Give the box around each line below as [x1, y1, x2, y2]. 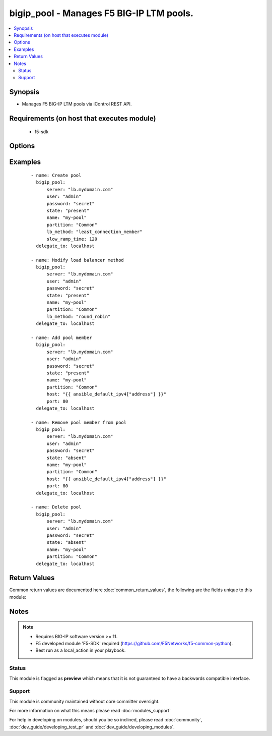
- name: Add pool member [31, 335, 92, 341]
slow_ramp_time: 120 [46, 236, 98, 242]
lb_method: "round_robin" [46, 313, 111, 319]
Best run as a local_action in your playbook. [35, 647, 126, 653]
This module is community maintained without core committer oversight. [9, 698, 160, 704]
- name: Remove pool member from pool [31, 419, 127, 425]
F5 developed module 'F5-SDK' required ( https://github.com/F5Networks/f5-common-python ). [35, 640, 233, 646]
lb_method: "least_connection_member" [46, 229, 143, 235]
